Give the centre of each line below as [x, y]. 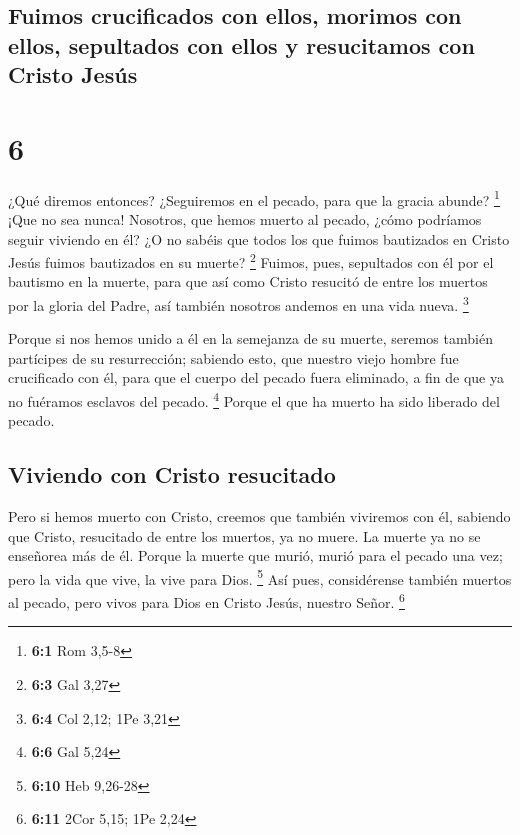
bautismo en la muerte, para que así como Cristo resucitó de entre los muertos [248, 281]
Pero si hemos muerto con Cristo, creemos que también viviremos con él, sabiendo [259, 516]
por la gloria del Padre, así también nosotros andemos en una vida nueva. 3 [238, 303]
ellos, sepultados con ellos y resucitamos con [241, 44]
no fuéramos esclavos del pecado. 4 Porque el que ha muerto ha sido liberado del [254, 399]
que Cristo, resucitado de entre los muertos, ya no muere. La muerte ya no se [244, 535]
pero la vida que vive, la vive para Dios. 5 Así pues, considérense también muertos [260, 577]
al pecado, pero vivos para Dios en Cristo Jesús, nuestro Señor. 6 [206, 600]
